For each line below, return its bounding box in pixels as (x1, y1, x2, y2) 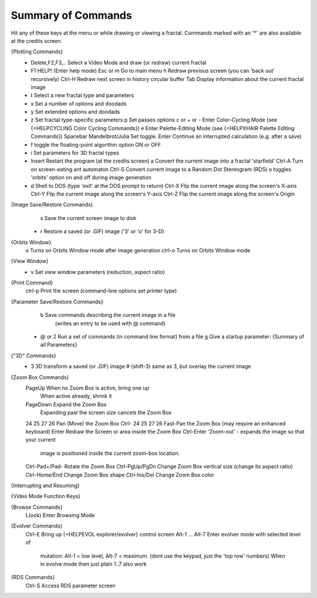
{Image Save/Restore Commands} (11, 201, 93, 208)
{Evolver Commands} (11, 522, 63, 529)
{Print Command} (11, 279, 53, 286)
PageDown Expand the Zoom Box (25, 401, 107, 408)
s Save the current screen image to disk (40, 214, 137, 221)
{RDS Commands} (11, 574, 55, 581)
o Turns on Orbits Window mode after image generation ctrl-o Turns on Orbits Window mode (25, 246, 251, 254)
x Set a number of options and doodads (31, 100, 127, 107)
